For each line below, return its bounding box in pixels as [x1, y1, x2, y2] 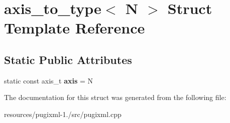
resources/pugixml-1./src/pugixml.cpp [4, 108, 122, 119]
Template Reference [4, 17, 145, 38]
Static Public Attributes [4, 51, 132, 67]
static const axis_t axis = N [4, 75, 93, 85]
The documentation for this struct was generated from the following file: [4, 92, 226, 102]
